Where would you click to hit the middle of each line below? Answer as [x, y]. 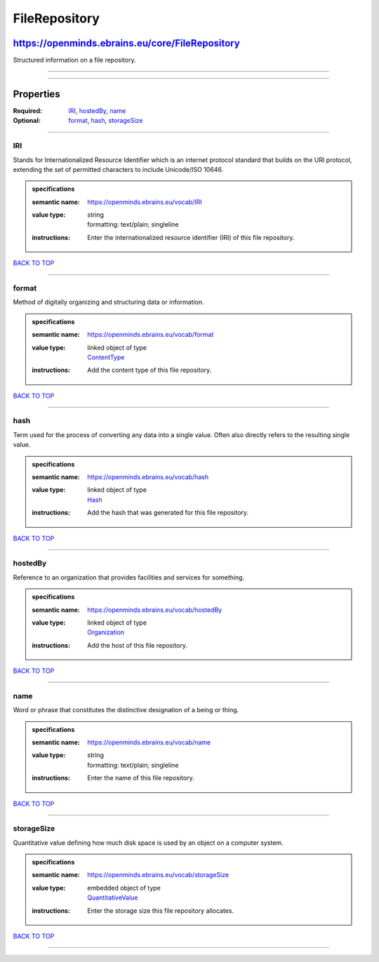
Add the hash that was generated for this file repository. [168, 513]
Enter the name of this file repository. [141, 778]
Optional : [27, 121]
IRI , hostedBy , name [97, 111]
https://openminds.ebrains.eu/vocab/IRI [145, 202]
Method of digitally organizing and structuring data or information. [108, 302]
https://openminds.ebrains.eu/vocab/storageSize [158, 875]
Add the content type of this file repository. [149, 370]
